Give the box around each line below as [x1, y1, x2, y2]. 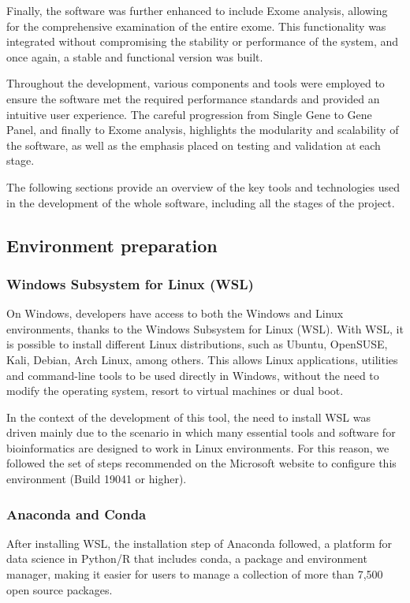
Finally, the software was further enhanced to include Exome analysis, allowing [6, 2, 388, 18]
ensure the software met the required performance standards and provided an [6, 90, 380, 106]
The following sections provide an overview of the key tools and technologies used [6, 178, 400, 195]
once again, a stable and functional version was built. [6, 48, 263, 65]
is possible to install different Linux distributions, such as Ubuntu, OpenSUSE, [6, 336, 388, 352]
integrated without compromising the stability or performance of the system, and [6, 33, 399, 50]
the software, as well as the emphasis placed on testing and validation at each [6, 136, 381, 153]
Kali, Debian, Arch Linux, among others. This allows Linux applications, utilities [6, 351, 398, 367]
